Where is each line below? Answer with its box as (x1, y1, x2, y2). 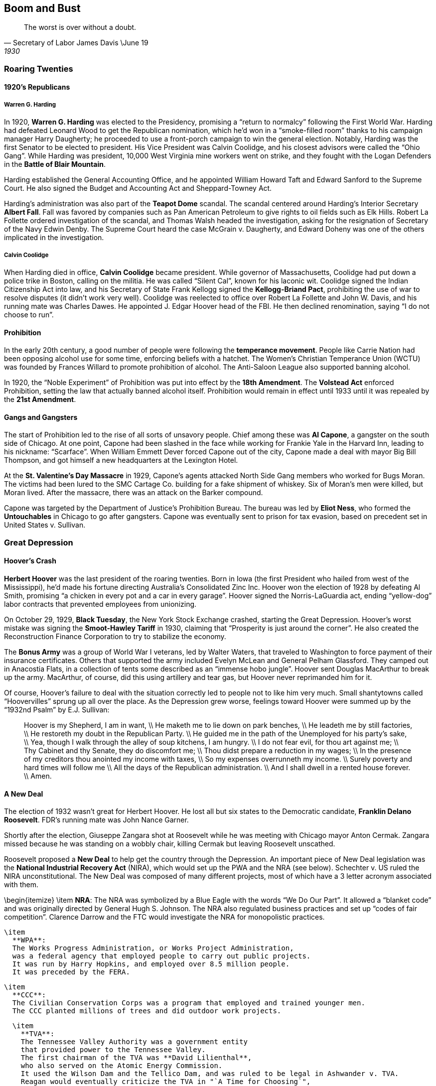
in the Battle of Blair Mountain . (4, 160, 106, 169)
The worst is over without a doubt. (24, 23, 137, 32)
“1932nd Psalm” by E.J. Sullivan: (4, 705, 110, 714)
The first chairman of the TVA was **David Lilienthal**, (20, 1054, 252, 1062)
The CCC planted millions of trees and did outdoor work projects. (12, 1007, 282, 1015)
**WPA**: (12, 936, 46, 945)
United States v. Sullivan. (4, 521, 86, 530)
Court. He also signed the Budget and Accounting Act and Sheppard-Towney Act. (4, 184, 272, 193)
